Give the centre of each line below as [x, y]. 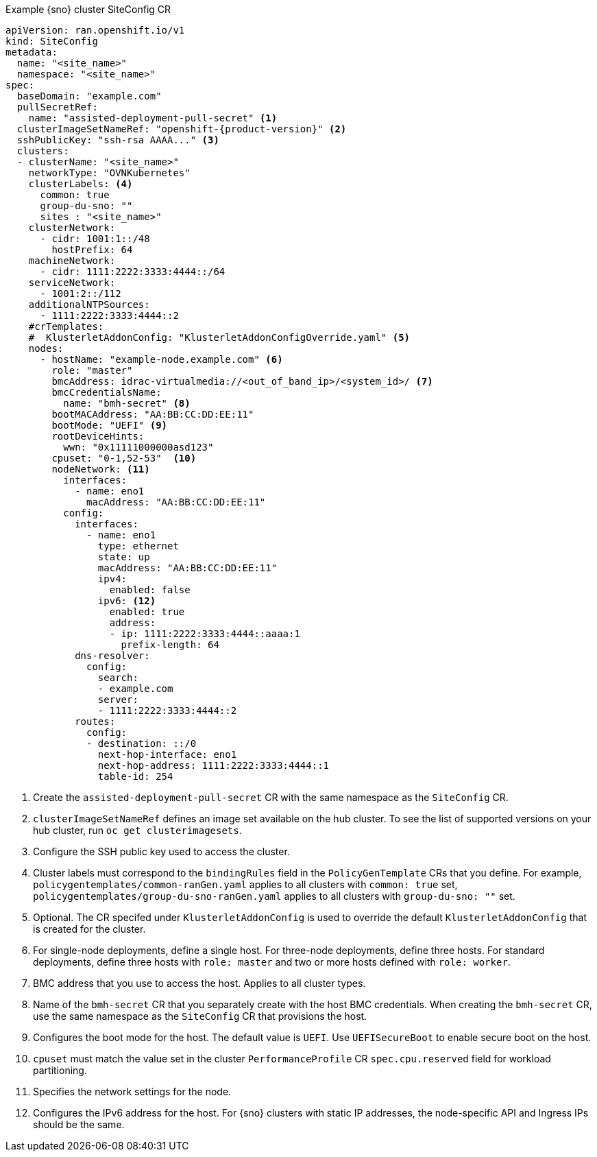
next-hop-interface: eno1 [167, 754]
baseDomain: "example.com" [89, 96]
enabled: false [150, 590]
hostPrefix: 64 [92, 250]
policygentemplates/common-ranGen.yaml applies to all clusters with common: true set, [245, 884]
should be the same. [79, 1124]
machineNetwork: [72, 261]
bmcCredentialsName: [107, 392]
